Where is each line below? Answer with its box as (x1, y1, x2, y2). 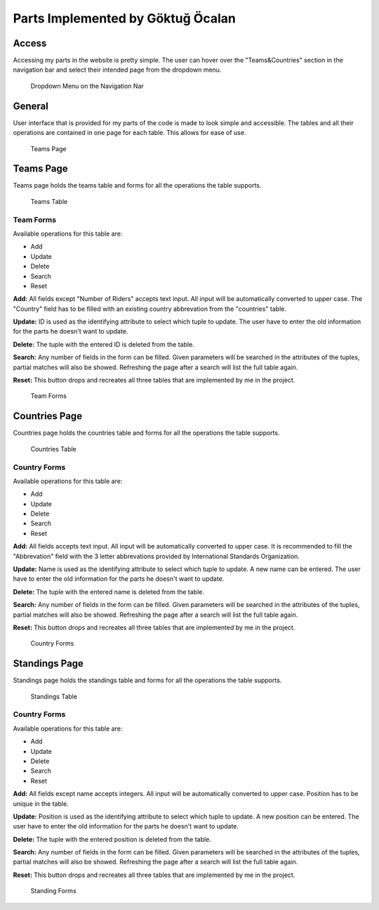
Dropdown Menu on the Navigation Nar (30, 82, 144, 90)
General (13, 100, 49, 112)
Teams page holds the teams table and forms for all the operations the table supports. (13, 181, 262, 190)
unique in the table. (13, 799, 69, 808)
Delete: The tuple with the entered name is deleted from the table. (13, 587, 205, 596)
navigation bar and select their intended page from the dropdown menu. (13, 65, 222, 74)
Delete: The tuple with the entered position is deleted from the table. (13, 835, 212, 843)
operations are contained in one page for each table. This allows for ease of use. (13, 129, 246, 137)
